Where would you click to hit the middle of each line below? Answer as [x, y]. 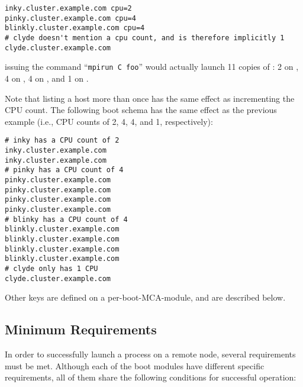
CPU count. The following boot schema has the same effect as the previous [141, 110]
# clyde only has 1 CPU [51, 268]
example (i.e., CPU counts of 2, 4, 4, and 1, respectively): [109, 121]
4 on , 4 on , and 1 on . [47, 78]
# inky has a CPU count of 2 [62, 141]
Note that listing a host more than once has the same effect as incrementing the [150, 98]
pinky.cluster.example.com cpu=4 [70, 18]
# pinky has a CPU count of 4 [64, 170]
